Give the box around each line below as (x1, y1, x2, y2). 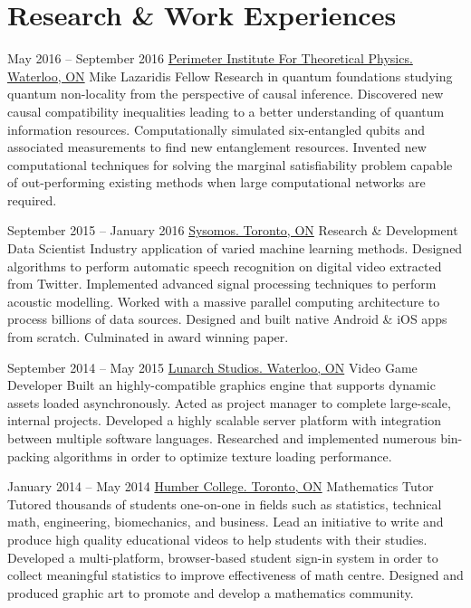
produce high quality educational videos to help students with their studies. (7, 529, 428, 548)
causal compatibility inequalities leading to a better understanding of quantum (7, 101, 445, 120)
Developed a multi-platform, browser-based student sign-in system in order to (7, 547, 438, 566)
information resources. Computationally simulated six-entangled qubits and (7, 119, 425, 138)
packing (7, 446, 50, 465)
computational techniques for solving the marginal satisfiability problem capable (7, 155, 453, 174)
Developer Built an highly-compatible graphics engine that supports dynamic (7, 375, 436, 394)
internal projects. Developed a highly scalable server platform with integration (7, 411, 442, 430)
